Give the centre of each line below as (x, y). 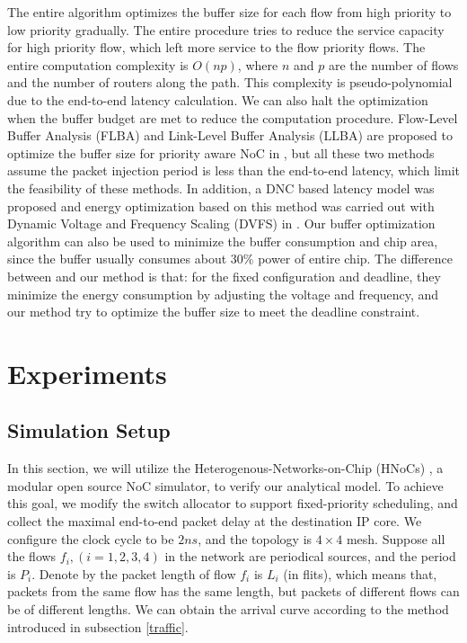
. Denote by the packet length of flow (134, 573)
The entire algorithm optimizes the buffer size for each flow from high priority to (229, 12)
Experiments (87, 373)
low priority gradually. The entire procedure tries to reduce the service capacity (226, 29)
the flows (32, 556)
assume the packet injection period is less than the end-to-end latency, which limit (234, 170)
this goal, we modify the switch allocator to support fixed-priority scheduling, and (233, 503)
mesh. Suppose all (396, 538)
